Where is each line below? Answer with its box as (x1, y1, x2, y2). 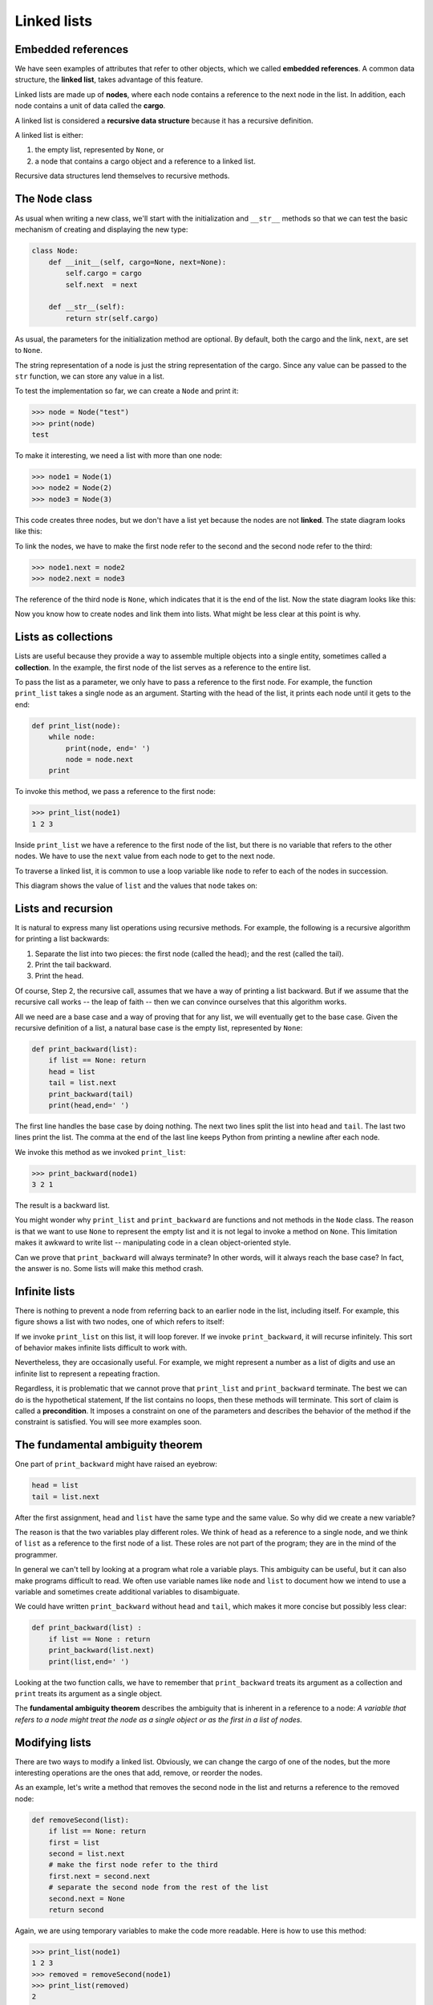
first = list (48, 1837, 100, 1847)
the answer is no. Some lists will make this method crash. (14, 1263, 204, 1273)
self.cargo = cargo (65, 269, 142, 278)
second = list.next (48, 1849, 126, 1858)
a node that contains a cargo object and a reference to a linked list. (34, 156, 256, 166)
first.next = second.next (48, 1871, 151, 1881)
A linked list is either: (14, 131, 83, 140)
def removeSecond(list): (31, 1815, 130, 1825)
